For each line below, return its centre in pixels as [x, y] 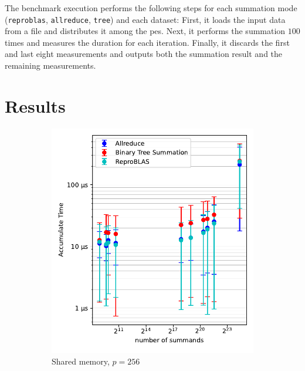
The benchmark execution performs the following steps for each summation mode [151, 8]
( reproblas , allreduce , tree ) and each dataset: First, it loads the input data [145, 19]
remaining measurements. [50, 65]
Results [35, 105]
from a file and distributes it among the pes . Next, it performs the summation [145, 31]
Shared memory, [81, 361]
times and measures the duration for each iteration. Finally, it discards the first [147, 42]
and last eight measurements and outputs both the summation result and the [144, 54]
